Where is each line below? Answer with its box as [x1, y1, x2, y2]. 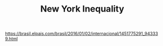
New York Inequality [40, 3, 124, 15]
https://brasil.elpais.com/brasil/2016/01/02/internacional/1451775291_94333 [5, 31, 158, 37]
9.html [5, 36, 18, 42]
